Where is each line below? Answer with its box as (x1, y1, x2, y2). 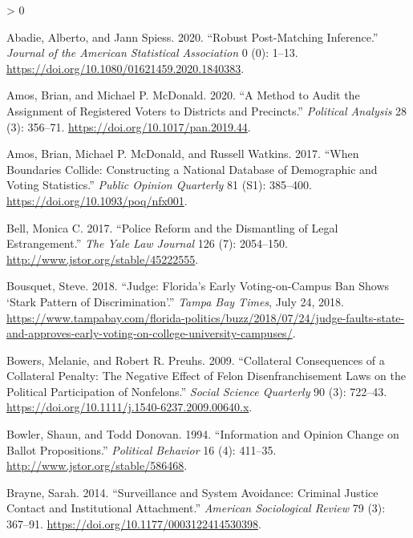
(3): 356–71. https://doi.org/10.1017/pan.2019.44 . (6, 118, 251, 135)
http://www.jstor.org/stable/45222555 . (6, 250, 199, 267)
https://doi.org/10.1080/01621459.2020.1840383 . (6, 59, 245, 76)
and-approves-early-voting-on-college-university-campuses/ (6, 325, 293, 342)
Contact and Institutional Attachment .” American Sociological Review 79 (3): (6, 500, 386, 516)
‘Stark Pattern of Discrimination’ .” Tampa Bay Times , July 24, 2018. (6, 293, 345, 309)
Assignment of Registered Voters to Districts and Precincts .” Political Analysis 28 (6, 102, 407, 119)
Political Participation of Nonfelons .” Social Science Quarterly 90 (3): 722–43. (6, 382, 387, 399)
